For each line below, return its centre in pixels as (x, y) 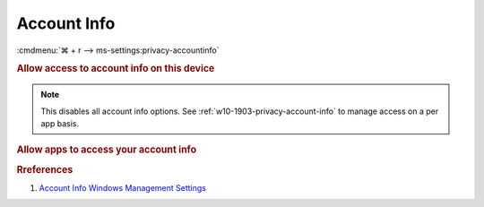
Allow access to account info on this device (116, 69)
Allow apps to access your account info (107, 150)
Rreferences (45, 169)
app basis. (60, 123)
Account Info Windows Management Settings (122, 187)
